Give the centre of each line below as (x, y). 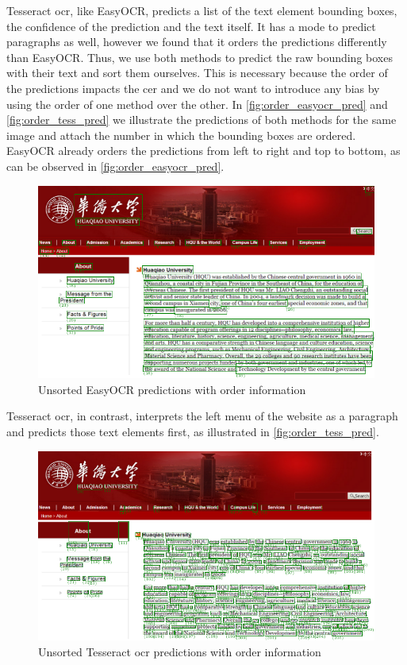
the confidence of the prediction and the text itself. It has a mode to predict (191, 26)
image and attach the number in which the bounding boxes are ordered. (181, 135)
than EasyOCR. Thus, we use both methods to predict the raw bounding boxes (200, 57)
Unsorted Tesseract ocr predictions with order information (180, 651)
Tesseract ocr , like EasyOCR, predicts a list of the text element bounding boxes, (202, 10)
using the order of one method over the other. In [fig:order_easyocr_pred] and (197, 104)
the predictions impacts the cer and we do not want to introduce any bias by (193, 88)
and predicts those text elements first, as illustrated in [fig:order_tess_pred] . (193, 432)
